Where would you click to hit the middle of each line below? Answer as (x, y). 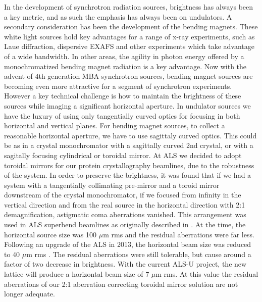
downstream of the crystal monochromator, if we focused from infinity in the (123, 195)
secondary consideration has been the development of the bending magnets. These (131, 27)
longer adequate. (30, 294)
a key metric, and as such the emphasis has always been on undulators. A (118, 16)
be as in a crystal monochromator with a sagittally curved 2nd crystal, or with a (129, 145)
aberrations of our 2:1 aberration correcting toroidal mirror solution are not (121, 284)
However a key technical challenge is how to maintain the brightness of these (123, 96)
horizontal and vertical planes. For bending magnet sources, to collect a (115, 125)
